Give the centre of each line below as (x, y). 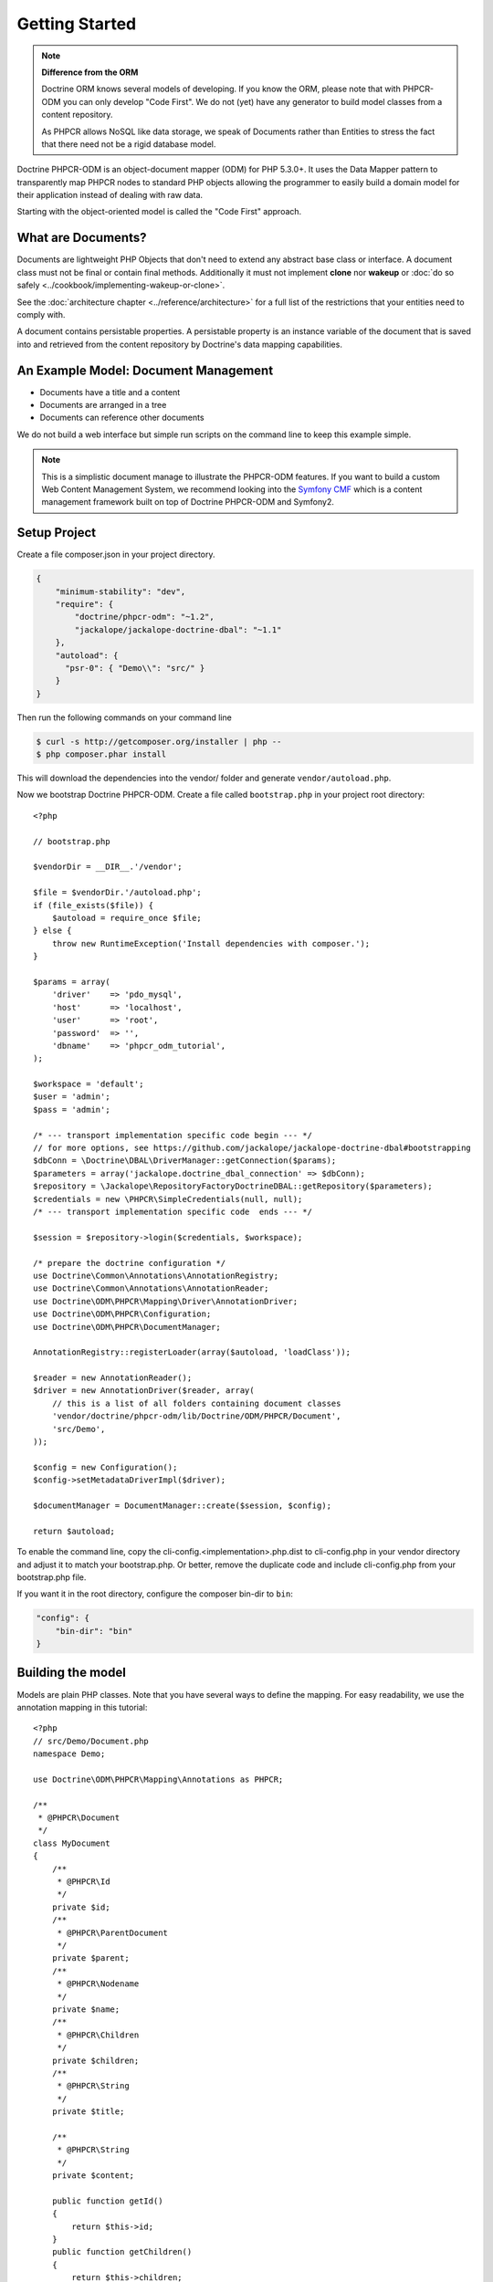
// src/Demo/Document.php (91, 1741)
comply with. (41, 314)
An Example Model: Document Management (145, 370)
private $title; (88, 2112)
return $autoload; (74, 1531)
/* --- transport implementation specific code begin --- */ (173, 1135)
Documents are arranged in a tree (103, 405)
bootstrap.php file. (52, 1577)
